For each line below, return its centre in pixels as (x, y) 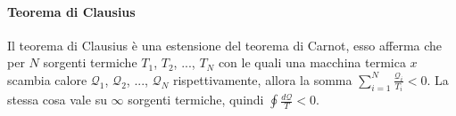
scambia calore (47, 79)
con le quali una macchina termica (312, 62)
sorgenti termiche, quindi (196, 100)
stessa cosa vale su (57, 100)
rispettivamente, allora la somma (262, 79)
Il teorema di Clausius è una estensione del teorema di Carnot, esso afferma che (225, 45)
